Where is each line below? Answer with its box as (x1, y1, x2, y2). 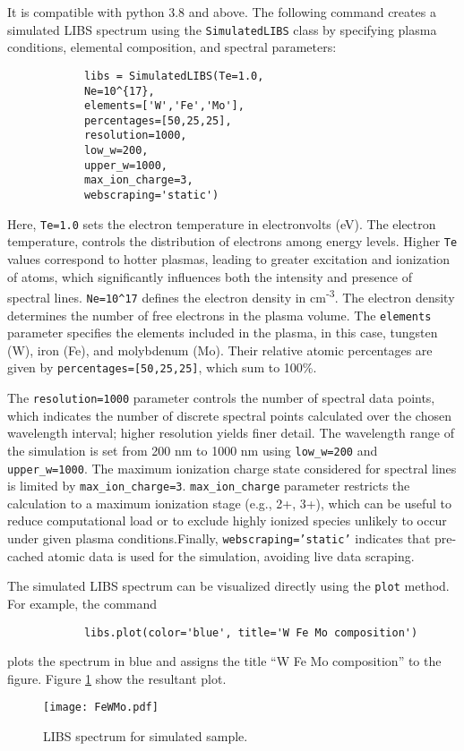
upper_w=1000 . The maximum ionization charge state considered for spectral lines (7, 458, 457, 477)
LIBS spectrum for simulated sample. (43, 727, 248, 746)
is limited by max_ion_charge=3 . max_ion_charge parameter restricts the (7, 476, 410, 495)
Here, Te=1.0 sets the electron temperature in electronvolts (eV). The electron (7, 214, 436, 233)
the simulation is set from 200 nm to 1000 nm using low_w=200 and (7, 440, 378, 459)
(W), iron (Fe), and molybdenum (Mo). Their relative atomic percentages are (7, 340, 433, 359)
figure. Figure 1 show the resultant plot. (7, 669, 227, 687)
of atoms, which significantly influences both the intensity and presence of (7, 267, 412, 286)
